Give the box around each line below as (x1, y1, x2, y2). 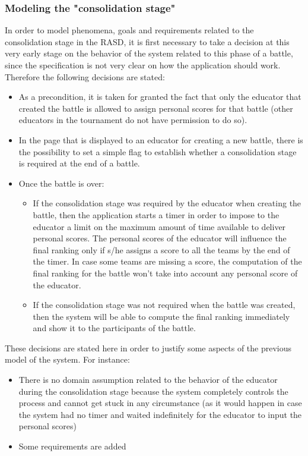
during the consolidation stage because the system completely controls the (18, 385, 288, 397)
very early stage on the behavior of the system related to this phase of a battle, (5, 47, 293, 59)
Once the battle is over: (18, 177, 104, 189)
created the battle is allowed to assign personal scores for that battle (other (18, 102, 293, 114)
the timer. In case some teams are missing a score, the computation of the (33, 255, 302, 268)
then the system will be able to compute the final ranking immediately (33, 310, 290, 322)
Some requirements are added (18, 440, 126, 452)
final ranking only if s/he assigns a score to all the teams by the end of (33, 243, 290, 256)
